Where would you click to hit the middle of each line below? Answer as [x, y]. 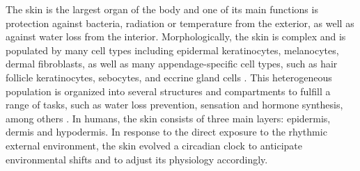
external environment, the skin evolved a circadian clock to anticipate [154, 145]
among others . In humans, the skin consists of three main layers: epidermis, [168, 118]
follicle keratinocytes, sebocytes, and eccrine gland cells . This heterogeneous [169, 77]
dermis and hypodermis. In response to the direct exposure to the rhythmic [166, 132]
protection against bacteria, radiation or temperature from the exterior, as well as [180, 23]
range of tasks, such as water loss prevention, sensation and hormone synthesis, [174, 105]
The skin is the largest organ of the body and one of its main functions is [162, 9]
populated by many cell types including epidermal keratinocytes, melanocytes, [172, 50]
